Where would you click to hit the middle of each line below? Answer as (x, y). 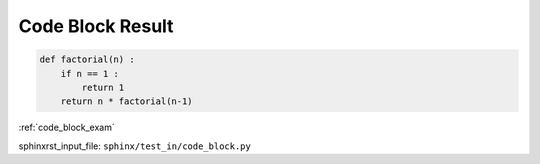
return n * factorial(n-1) (127, 101)
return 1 (103, 87)
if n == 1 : (90, 73)
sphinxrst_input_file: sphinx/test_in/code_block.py (135, 146)
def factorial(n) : (87, 59)
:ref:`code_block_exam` (66, 127)
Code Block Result (96, 26)
